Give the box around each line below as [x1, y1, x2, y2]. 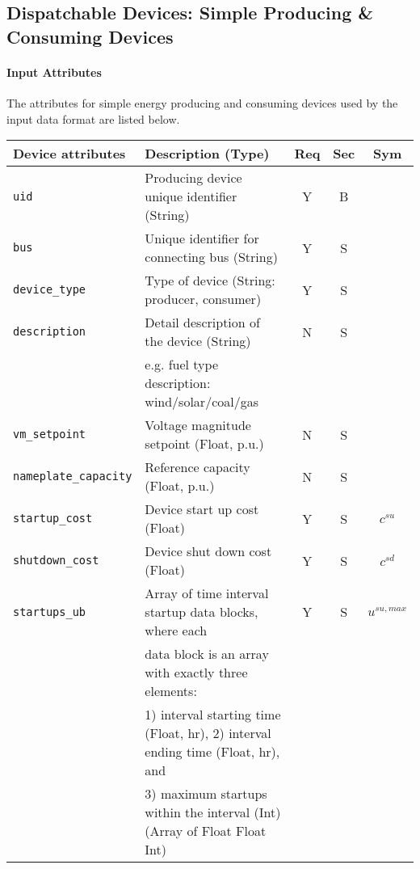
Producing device [145, 168, 242, 188]
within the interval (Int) [145, 803, 281, 822]
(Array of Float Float [145, 821, 267, 841]
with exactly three [145, 663, 248, 682]
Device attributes [13, 144, 126, 163]
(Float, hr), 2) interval [145, 723, 271, 743]
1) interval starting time [145, 705, 281, 724]
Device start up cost [145, 500, 259, 519]
